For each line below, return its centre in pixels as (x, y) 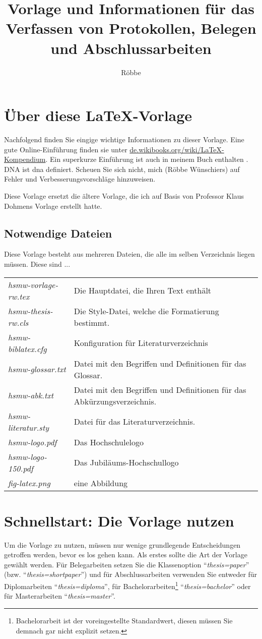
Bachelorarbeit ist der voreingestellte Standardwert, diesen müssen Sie (124, 620)
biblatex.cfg (27, 348)
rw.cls (18, 322)
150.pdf (21, 468)
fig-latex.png (29, 483)
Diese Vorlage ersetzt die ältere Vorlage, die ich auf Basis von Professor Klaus (124, 196)
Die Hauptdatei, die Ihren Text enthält (143, 291)
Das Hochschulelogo (109, 442)
